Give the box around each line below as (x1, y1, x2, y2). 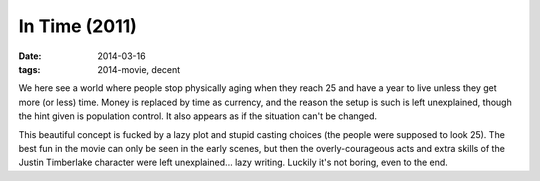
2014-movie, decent (97, 63, 181, 75)
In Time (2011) (18, 15, 137, 37)
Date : (18, 50, 42, 62)
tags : (18, 63, 41, 75)
